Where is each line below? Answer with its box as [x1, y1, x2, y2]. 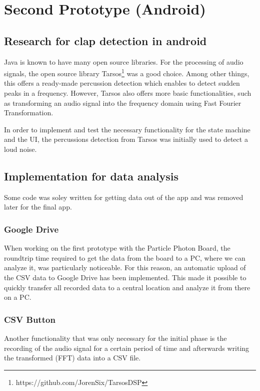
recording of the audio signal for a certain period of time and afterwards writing [4, 342, 249, 353]
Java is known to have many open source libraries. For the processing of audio [4, 56, 243, 67]
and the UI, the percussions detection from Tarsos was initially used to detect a [4, 134, 248, 144]
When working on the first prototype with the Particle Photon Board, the [4, 243, 230, 253]
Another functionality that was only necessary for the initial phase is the [4, 332, 227, 343]
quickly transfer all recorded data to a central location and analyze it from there [4, 282, 250, 292]
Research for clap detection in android [4, 33, 207, 48]
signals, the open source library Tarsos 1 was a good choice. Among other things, [4, 67, 249, 78]
